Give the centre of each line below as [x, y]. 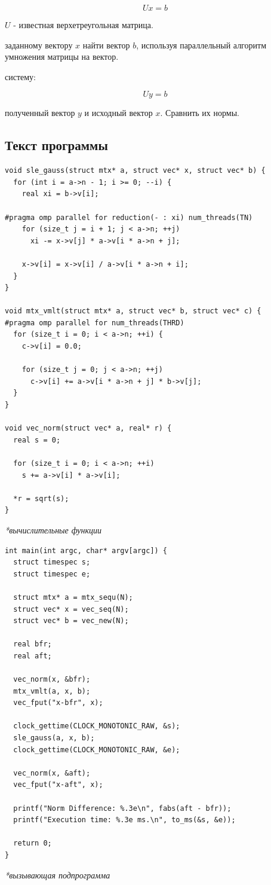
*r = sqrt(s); [41, 498]
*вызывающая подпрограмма [58, 875]
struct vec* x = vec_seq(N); [71, 609]
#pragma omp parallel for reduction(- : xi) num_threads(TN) [129, 217]
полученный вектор [40, 113]
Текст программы [56, 145]
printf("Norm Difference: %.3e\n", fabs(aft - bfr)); [122, 808]
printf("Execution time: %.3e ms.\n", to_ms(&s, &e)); [124, 820]
